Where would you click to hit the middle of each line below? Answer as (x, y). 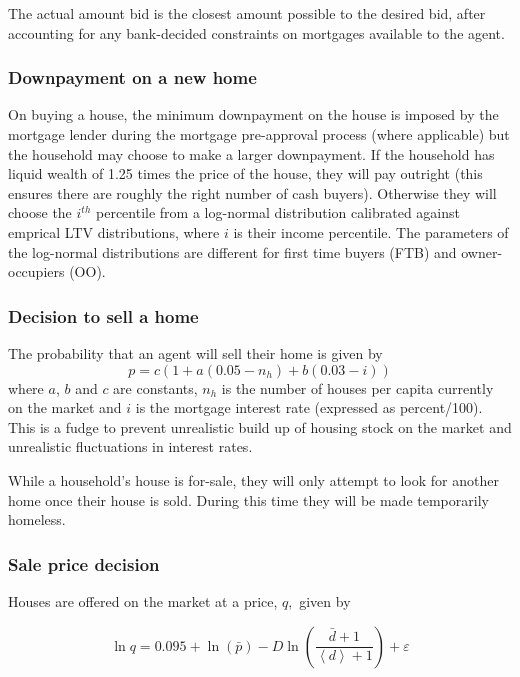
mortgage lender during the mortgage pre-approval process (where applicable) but (259, 134)
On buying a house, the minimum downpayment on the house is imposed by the (253, 114)
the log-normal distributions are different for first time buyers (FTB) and (232, 251)
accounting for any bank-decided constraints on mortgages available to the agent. (256, 32)
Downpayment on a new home (132, 77)
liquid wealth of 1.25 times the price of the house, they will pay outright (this (245, 173)
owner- (482, 251)
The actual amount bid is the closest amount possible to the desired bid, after (247, 13)
